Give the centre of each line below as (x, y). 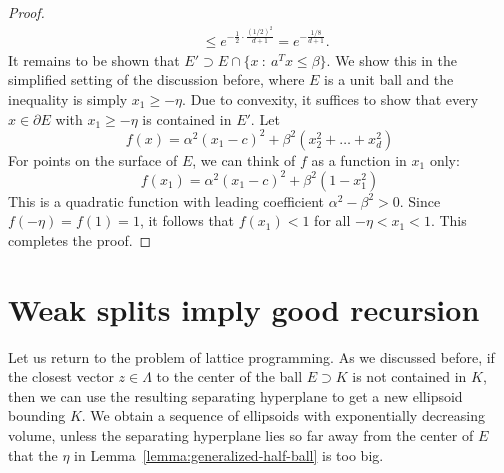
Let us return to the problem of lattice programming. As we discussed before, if (251, 356)
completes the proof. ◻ (80, 239)
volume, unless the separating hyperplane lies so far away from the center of (241, 435)
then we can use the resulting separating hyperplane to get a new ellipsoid (235, 395)
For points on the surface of (93, 159)
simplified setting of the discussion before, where (156, 79)
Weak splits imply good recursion (244, 308)
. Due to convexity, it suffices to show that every (330, 98)
